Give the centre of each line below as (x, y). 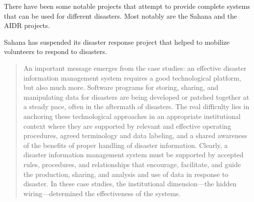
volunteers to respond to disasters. (56, 51)
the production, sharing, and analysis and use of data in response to (126, 174)
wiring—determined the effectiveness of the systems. (102, 193)
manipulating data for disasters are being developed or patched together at (136, 97)
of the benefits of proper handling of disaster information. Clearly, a (126, 145)
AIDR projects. (27, 25)
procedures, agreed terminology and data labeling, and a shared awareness (135, 135)
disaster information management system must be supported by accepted (133, 155)
